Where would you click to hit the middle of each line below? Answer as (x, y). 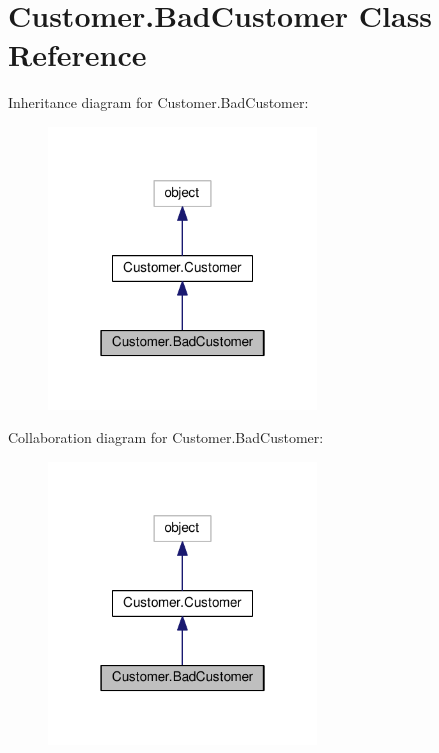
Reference (77, 54)
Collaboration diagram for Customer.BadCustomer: (166, 437)
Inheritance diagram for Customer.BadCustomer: (158, 102)
